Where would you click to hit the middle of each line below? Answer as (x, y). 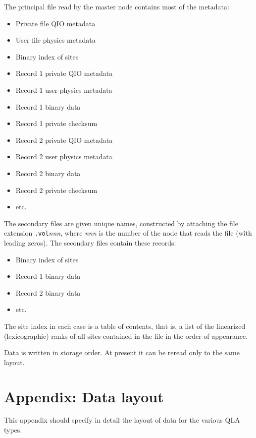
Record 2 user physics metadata (64, 156)
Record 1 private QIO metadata (64, 73)
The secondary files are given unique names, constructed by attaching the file (121, 223)
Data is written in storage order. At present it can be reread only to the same (122, 352)
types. (13, 430)
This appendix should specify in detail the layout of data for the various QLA (122, 420)
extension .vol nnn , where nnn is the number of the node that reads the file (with (128, 233)
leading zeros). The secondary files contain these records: (90, 242)
